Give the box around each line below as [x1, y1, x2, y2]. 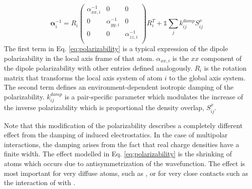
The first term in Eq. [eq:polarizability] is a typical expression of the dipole [4, 43, 228, 53]
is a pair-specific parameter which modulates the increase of [64, 91, 243, 101]
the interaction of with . [4, 177, 76, 188]
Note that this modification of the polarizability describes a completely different [4, 120, 243, 130]
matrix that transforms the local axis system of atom [4, 72, 162, 82]
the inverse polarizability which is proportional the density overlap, [4, 102, 204, 113]
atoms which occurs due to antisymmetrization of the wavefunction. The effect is [4, 158, 245, 168]
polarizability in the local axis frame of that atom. [4, 53, 154, 63]
